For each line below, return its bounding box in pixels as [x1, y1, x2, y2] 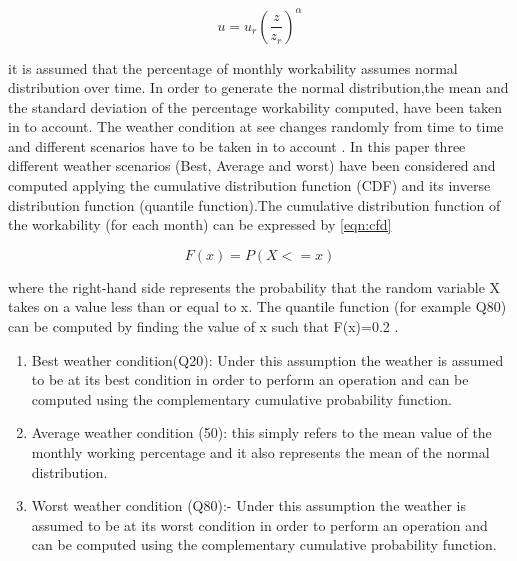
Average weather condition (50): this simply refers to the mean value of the [31, 422, 492, 443]
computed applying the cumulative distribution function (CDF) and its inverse [8, 175, 491, 196]
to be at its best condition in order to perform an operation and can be [31, 369, 469, 390]
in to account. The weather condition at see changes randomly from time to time [8, 116, 504, 137]
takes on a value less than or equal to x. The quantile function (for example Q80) [8, 296, 507, 317]
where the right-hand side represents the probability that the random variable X [8, 276, 501, 297]
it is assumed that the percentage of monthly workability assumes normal [8, 57, 458, 78]
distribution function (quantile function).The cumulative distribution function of [8, 194, 501, 215]
